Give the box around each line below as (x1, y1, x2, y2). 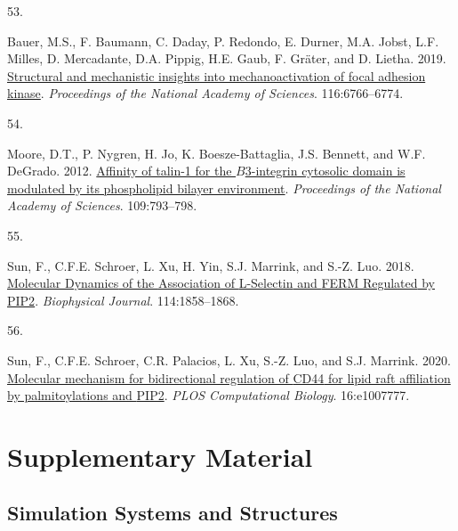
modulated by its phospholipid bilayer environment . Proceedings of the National (7, 178, 441, 197)
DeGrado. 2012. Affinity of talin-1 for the (7, 161, 232, 180)
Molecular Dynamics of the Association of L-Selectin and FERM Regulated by (7, 274, 435, 292)
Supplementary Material (7, 437, 313, 474)
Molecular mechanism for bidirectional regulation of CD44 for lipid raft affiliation (7, 368, 451, 387)
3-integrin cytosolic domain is (245, 161, 406, 180)
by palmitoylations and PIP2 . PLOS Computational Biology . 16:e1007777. (7, 386, 410, 404)
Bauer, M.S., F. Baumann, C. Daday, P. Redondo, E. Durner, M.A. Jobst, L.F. (7, 31, 439, 50)
